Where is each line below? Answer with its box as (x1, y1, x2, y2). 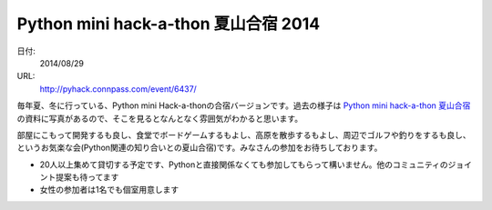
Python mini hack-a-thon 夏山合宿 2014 (16, 14, 321, 34)
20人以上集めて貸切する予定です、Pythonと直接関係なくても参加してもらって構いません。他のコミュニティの (39, 159, 448, 170)
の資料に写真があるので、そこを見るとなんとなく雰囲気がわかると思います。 (16, 113, 303, 124)
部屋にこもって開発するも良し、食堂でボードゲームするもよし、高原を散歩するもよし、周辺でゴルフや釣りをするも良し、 (16, 129, 471, 140)
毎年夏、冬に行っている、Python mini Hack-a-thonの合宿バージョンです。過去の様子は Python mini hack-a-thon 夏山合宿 (16, 100, 471, 111)
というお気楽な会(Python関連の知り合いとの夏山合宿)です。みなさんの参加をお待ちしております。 (16, 142, 383, 154)
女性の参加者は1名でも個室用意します (39, 185, 179, 195)
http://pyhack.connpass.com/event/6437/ (39, 83, 198, 95)
